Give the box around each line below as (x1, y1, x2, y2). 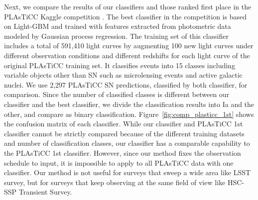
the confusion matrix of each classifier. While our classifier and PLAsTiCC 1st (4, 118, 243, 129)
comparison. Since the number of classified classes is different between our (4, 89, 230, 100)
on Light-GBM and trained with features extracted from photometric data (4, 21, 231, 31)
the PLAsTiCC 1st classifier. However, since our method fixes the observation (4, 147, 241, 158)
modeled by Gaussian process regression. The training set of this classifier (4, 30, 229, 41)
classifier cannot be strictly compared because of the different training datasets (4, 128, 245, 138)
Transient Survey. (18, 187, 72, 197)
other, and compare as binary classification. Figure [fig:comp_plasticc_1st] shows (4, 108, 254, 119)
